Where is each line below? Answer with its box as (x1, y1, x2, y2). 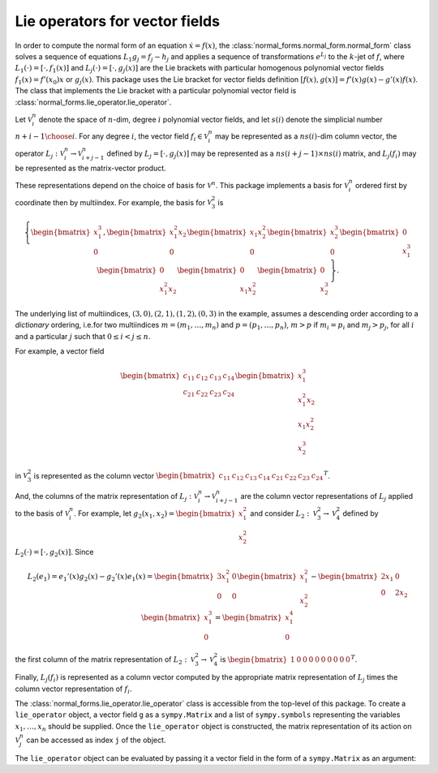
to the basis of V (15, 508, 70, 518)
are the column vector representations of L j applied (240, 491, 414, 503)
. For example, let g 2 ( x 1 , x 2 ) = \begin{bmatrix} (73, 508, 236, 520)
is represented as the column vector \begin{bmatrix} (33, 470, 217, 480)
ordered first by (354, 180, 407, 190)
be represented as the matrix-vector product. (15, 163, 166, 173)
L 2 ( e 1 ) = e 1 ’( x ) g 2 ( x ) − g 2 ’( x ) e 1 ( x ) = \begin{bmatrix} (27, 572, 214, 583)
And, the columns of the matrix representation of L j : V (15, 491, 199, 503)
